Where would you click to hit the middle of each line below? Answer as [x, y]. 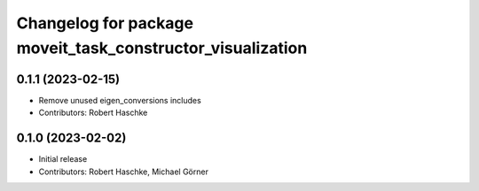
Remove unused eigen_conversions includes [120, 100]
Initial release [63, 159]
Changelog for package [105, 23]
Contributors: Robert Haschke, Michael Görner [123, 172]
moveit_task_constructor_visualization [162, 48]
